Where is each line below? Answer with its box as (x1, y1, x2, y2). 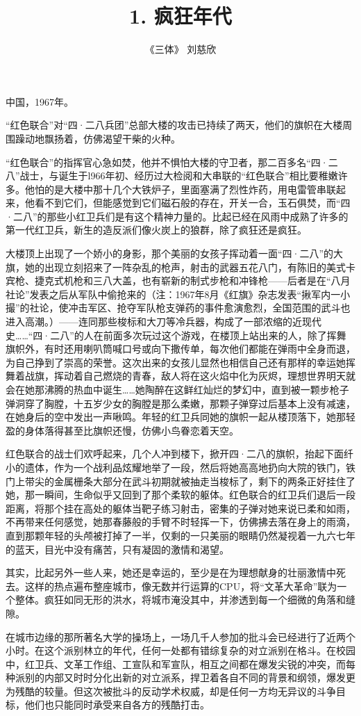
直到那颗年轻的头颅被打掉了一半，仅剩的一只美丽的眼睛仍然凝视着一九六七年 (6, 528, 355, 542)
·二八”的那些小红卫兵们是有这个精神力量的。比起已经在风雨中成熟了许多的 (6, 209, 349, 223)
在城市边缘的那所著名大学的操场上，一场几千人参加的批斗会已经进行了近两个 (6, 629, 355, 644)
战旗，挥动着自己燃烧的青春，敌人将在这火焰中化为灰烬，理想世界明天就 (24, 368, 355, 383)
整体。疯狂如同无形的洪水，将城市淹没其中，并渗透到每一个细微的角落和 (15, 592, 346, 607)
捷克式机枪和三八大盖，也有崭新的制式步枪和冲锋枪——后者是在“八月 (34, 273, 351, 288)
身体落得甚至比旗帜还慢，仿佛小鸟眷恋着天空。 (24, 423, 239, 437)
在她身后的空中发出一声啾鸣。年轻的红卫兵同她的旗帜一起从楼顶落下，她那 (6, 409, 346, 424)
